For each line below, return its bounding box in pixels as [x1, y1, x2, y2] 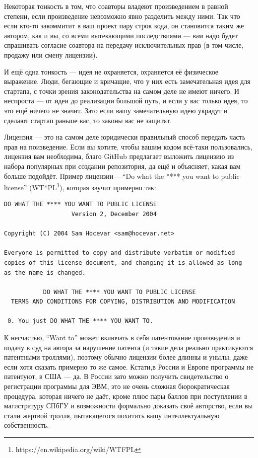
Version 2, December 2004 [71, 210, 157, 218]
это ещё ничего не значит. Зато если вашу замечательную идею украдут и [4, 105, 228, 115]
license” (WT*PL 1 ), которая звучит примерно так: [4, 181, 156, 192]
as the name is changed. [4, 269, 86, 276]
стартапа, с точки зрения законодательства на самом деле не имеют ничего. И [4, 85, 240, 96]
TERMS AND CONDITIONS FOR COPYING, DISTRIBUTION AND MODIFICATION [11, 298, 235, 305]
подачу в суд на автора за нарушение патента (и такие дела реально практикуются [4, 342, 254, 352]
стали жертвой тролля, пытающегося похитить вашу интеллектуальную [4, 410, 220, 420]
